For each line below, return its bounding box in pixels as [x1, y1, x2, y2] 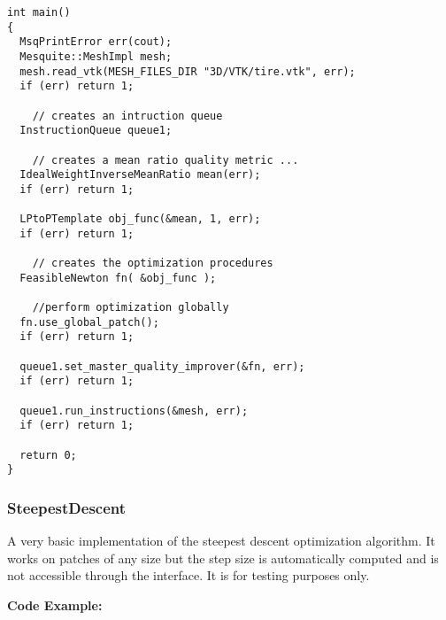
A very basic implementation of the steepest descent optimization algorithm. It [7, 531, 435, 550]
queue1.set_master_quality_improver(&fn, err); [19, 360, 305, 373]
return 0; [19, 448, 77, 461]
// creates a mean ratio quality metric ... [32, 153, 299, 167]
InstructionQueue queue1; [19, 124, 173, 137]
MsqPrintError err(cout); [19, 35, 173, 49]
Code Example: [7, 596, 103, 614]
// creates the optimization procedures [32, 257, 273, 270]
